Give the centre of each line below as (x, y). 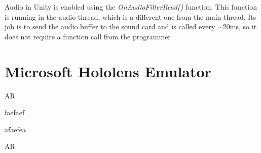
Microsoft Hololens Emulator (108, 71)
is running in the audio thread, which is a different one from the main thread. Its (130, 16)
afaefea (15, 129)
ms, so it (243, 27)
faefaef (15, 112)
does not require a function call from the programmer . (90, 36)
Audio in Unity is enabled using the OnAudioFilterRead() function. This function (131, 7)
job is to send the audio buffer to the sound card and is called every (110, 27)
